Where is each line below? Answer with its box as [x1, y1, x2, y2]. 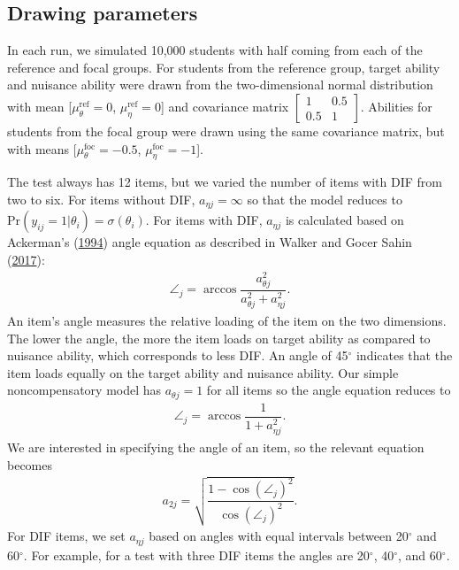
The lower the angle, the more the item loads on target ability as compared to [7, 328, 431, 347]
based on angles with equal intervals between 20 [149, 527, 409, 545]
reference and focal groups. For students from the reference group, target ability [7, 58, 440, 76]
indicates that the [356, 346, 453, 365]
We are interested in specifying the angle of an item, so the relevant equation [7, 437, 425, 456]
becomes [7, 455, 53, 474]
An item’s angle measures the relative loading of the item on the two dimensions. [7, 311, 447, 329]
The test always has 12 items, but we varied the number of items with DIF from [7, 173, 442, 191]
